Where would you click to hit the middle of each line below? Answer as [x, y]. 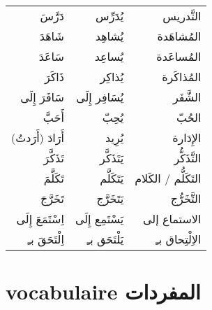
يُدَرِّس [110, 16]
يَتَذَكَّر [112, 158]
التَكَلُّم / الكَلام [168, 178]
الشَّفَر [187, 97]
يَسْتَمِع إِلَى [99, 219]
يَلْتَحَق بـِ [105, 239]
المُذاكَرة [182, 77]
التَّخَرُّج [186, 198]
